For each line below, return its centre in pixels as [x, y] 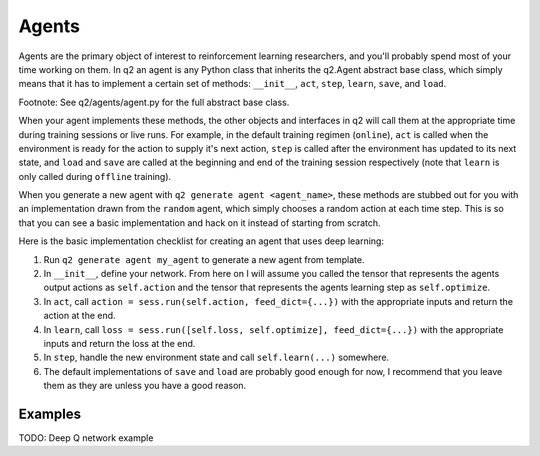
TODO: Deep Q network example [86, 438]
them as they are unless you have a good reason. [145, 386]
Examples [50, 413]
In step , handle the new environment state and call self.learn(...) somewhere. [216, 357]
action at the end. [79, 316]
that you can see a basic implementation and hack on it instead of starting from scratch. [199, 222]
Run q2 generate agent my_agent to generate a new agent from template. [204, 259]
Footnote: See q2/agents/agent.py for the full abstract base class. [154, 102]
